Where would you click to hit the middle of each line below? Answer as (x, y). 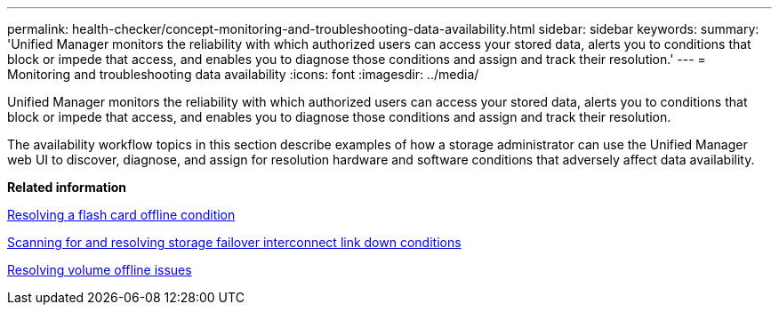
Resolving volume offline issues (100, 270)
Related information (67, 187)
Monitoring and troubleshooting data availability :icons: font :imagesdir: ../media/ (243, 74)
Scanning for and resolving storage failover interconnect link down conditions (234, 242)
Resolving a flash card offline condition (121, 215)
